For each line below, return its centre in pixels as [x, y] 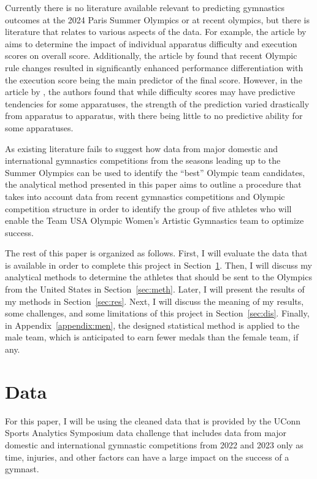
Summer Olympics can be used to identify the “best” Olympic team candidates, [155, 172]
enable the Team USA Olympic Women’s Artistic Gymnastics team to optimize [155, 220]
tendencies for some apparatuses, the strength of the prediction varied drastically [157, 103]
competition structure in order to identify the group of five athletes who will [148, 208]
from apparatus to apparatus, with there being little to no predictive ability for [154, 116]
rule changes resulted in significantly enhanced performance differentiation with [154, 67]
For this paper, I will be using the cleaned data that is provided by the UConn [153, 420]
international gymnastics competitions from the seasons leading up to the [143, 160]
